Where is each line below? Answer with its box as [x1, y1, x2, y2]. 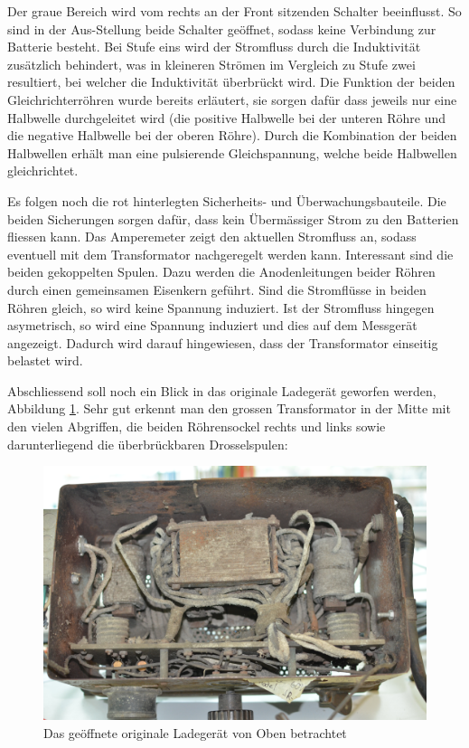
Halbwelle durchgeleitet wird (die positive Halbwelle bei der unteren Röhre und [7, 108, 446, 127]
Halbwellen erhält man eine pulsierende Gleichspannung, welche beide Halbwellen [7, 143, 457, 162]
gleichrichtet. [7, 161, 79, 180]
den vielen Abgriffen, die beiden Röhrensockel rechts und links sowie [7, 417, 386, 436]
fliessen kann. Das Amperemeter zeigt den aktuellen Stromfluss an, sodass [7, 227, 417, 246]
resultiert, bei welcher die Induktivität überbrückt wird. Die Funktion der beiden [7, 72, 455, 91]
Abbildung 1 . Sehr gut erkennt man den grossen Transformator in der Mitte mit [7, 399, 451, 418]
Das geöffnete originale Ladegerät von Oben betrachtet [43, 723, 347, 742]
